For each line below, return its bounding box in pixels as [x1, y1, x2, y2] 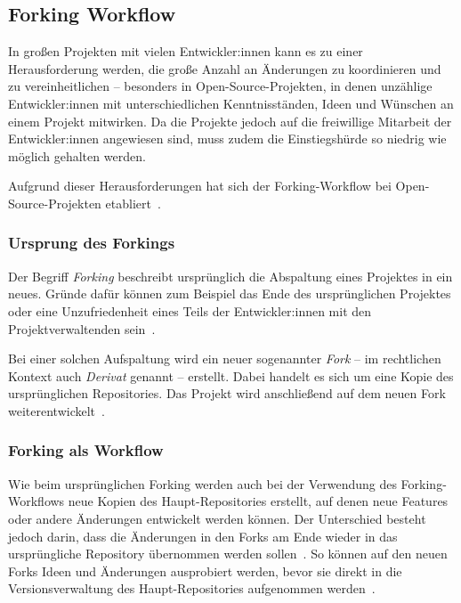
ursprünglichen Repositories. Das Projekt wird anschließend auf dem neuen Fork [8, 384, 446, 403]
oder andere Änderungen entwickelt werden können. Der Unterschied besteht [8, 509, 426, 527]
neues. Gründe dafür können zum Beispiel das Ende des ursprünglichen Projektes [8, 284, 451, 303]
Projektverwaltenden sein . [8, 319, 156, 338]
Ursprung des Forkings [8, 232, 175, 254]
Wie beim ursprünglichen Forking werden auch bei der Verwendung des [8, 474, 397, 493]
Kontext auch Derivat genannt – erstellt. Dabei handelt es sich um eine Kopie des [8, 366, 454, 385]
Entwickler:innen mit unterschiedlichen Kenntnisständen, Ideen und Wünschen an [8, 94, 454, 112]
